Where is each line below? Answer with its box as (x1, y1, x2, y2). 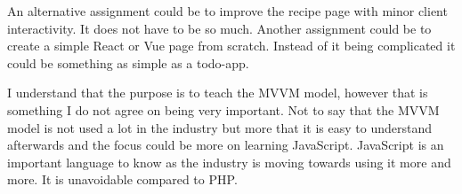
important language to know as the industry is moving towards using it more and (7, 152, 451, 171)
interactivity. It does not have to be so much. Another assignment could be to (7, 19, 432, 37)
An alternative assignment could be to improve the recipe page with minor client (7, 2, 448, 19)
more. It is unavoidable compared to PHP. (7, 170, 238, 189)
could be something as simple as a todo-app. (7, 53, 249, 72)
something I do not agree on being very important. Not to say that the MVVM (7, 100, 440, 119)
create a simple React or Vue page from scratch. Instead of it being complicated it (7, 36, 456, 55)
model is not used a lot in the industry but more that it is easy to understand (7, 118, 432, 136)
